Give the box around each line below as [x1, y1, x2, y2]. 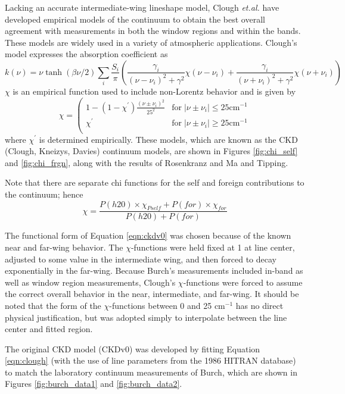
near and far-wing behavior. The [5, 240, 123, 253]
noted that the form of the [5, 299, 101, 311]
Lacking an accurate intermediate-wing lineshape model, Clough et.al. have [5, 1, 279, 13]
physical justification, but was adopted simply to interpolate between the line [5, 311, 287, 323]
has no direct [235, 299, 284, 311]
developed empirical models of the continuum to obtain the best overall [5, 12, 265, 25]
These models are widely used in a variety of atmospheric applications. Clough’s [5, 36, 297, 48]
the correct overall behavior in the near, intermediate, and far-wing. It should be [5, 287, 299, 300]
